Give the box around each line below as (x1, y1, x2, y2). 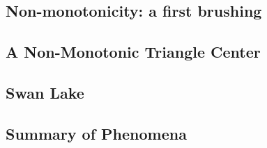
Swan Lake (6, 81, 84, 103)
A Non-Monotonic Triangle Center (6, 41, 261, 63)
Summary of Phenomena (6, 122, 187, 144)
